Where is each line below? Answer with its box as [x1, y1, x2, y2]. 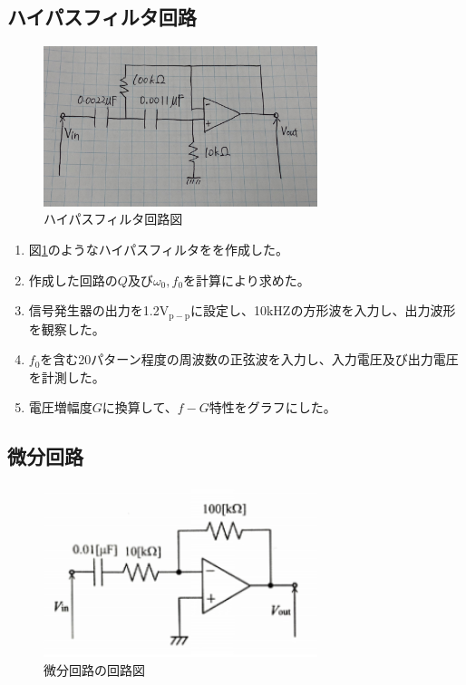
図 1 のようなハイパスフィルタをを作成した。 [28, 239, 288, 258]
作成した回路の [28, 270, 118, 289]
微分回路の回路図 [44, 660, 145, 679]
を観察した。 [28, 319, 105, 338]
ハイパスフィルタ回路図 [44, 209, 183, 228]
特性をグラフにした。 [209, 398, 336, 417]
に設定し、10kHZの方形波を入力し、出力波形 [189, 301, 456, 320]
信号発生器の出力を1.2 [28, 301, 160, 320]
